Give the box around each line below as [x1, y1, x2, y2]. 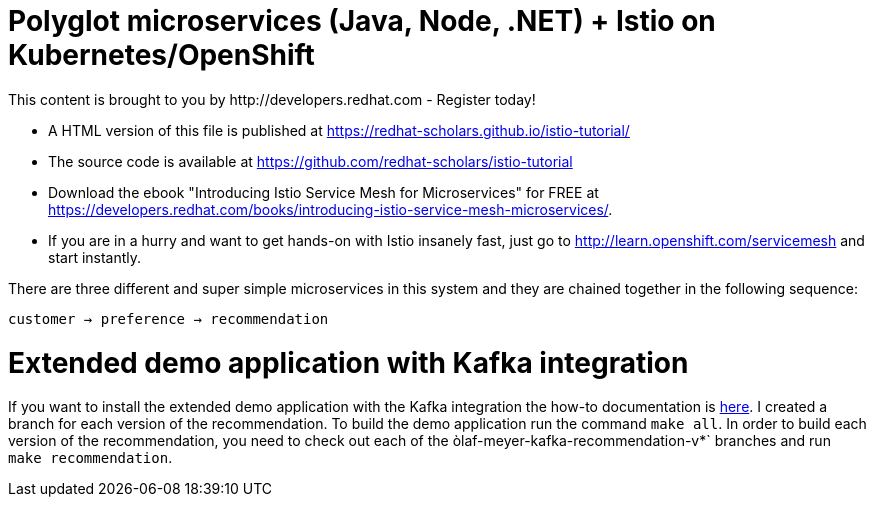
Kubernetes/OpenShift [8, 38, 315, 72]
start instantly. [48, 248, 142, 266]
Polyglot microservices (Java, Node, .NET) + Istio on [8, 4, 716, 38]
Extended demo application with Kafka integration [8, 345, 689, 380]
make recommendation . [8, 449, 173, 467]
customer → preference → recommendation [8, 310, 329, 327]
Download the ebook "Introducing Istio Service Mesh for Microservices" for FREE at [48, 183, 599, 201]
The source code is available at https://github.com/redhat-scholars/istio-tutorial [48, 152, 573, 170]
